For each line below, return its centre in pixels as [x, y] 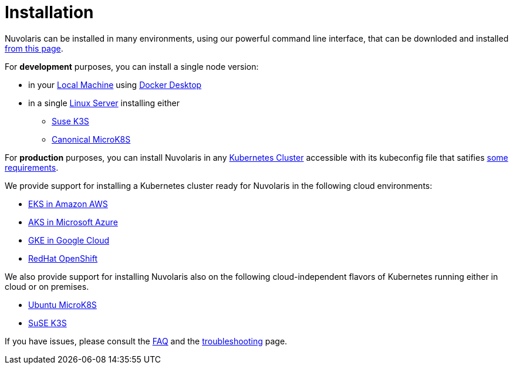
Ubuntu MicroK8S [63, 304]
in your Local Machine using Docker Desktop [115, 84]
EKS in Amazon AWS [68, 204]
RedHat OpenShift [63, 258]
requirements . [32, 167]
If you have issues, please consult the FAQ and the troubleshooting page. [146, 341]
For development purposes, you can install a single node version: [132, 66]
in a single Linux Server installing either [104, 103]
